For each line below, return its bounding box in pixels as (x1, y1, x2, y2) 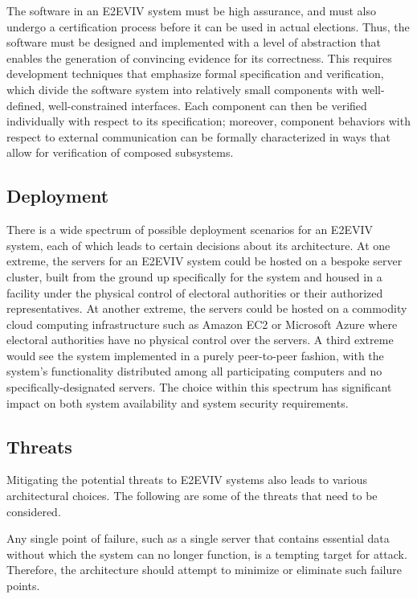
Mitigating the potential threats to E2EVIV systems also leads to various (6, 471, 367, 488)
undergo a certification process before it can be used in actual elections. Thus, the (6, 18, 410, 35)
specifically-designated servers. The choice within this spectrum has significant (6, 379, 392, 396)
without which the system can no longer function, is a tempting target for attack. (6, 545, 407, 562)
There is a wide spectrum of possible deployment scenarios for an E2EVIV (6, 221, 373, 238)
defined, (6, 96, 45, 113)
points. (6, 577, 40, 594)
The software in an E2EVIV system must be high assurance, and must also (6, 2, 376, 18)
